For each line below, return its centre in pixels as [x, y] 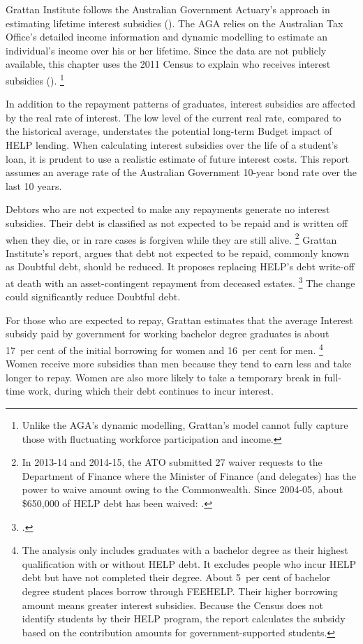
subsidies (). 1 [35, 79]
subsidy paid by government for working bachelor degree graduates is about [168, 334]
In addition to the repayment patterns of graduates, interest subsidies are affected [181, 104]
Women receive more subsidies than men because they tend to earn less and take [179, 364]
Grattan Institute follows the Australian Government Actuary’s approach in [168, 9]
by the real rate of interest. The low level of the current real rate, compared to [173, 117]
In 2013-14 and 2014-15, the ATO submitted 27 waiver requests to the [172, 462]
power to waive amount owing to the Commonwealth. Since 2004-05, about [183, 489]
